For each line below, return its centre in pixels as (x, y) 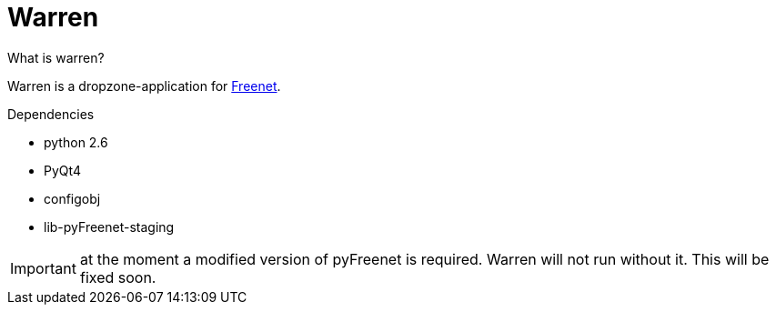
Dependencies (51, 114)
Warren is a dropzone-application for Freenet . (144, 86)
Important (43, 268)
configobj (72, 198)
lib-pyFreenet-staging (109, 226)
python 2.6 (76, 142)
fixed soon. (118, 277)
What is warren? (56, 57)
